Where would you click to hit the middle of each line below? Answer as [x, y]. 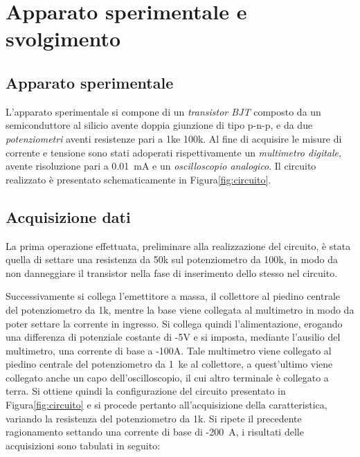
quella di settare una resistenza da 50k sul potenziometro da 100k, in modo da [172, 259]
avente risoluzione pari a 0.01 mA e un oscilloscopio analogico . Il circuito [161, 166]
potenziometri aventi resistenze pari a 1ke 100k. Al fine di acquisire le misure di [174, 138]
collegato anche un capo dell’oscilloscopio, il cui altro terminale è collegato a [167, 377]
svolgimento [63, 38]
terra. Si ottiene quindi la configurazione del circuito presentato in [146, 391]
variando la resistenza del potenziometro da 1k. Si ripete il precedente [154, 418]
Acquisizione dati [68, 216]
